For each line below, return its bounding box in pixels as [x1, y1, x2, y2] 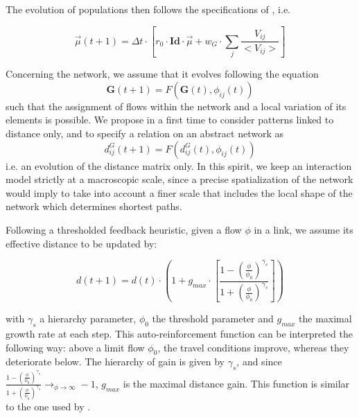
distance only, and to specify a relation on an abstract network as [6, 126, 283, 141]
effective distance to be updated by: [6, 236, 157, 250]
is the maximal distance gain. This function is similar [123, 376, 350, 390]
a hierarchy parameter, [40, 311, 137, 326]
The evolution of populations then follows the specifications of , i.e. [6, 2, 291, 16]
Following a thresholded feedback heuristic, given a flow [6, 223, 242, 236]
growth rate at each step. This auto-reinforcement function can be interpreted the [6, 326, 353, 340]
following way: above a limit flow [6, 340, 145, 354]
